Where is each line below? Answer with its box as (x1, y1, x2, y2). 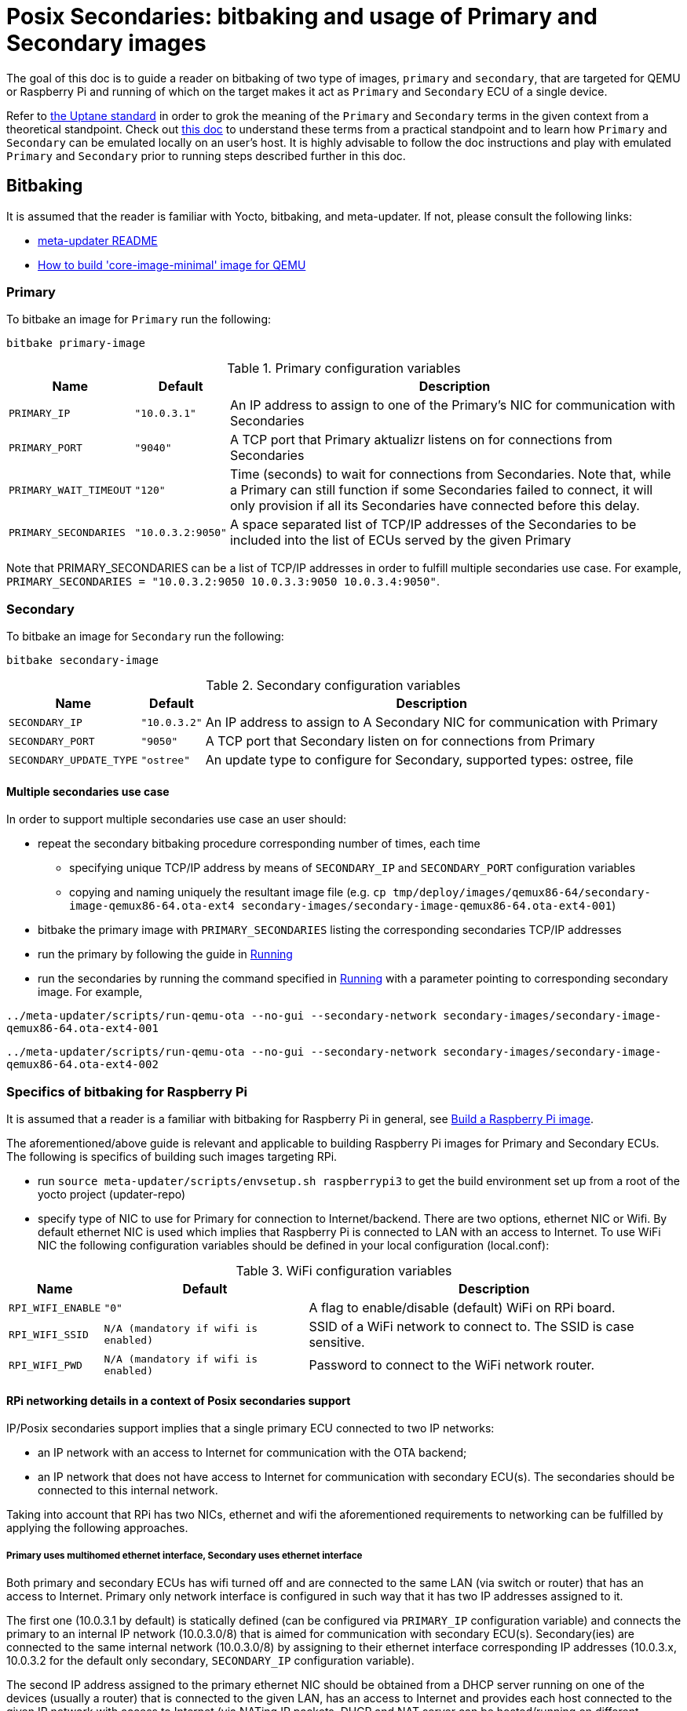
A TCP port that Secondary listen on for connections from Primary (205, 733, 595, 750)
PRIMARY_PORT (9, 441, 82, 454)
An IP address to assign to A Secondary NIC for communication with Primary (205, 714, 658, 731)
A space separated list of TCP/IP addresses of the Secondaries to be (229, 516, 637, 533)
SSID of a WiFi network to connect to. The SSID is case (309, 1319, 634, 1335)
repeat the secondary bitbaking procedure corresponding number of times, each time (38, 837, 481, 851)
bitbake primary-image (6, 337, 146, 350)
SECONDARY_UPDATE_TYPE (9, 753, 138, 766)
